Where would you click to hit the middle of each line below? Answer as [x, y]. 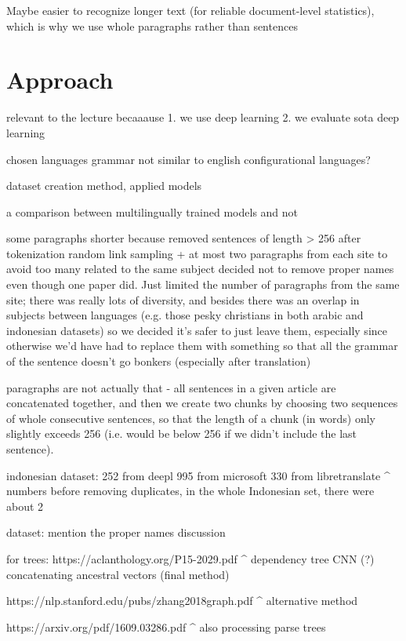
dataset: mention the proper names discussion [116, 532]
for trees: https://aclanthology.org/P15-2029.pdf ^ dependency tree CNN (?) [190, 558]
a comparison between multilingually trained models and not [152, 211]
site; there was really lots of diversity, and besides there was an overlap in [183, 299]
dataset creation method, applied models [104, 186]
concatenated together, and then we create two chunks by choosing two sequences [202, 403]
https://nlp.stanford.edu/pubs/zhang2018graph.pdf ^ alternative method [182, 601]
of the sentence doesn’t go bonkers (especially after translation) [159, 361]
